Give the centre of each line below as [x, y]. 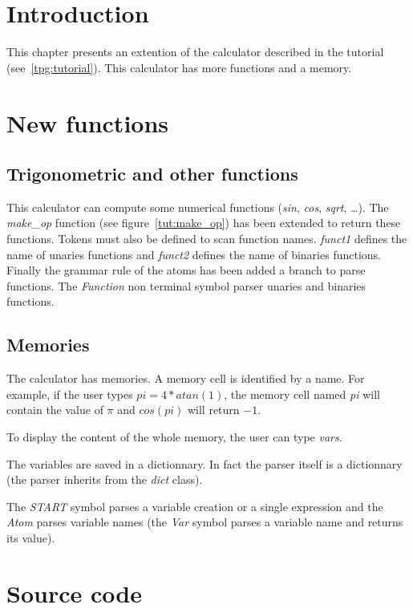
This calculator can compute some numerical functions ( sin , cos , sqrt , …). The [198, 207]
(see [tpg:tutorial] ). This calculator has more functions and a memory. [179, 67]
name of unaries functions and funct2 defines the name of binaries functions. [194, 254]
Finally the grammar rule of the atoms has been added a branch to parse [186, 270]
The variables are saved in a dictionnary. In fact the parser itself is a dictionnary [204, 463]
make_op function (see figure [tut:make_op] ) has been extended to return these [204, 223]
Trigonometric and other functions [152, 174]
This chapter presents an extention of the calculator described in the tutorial [195, 52]
